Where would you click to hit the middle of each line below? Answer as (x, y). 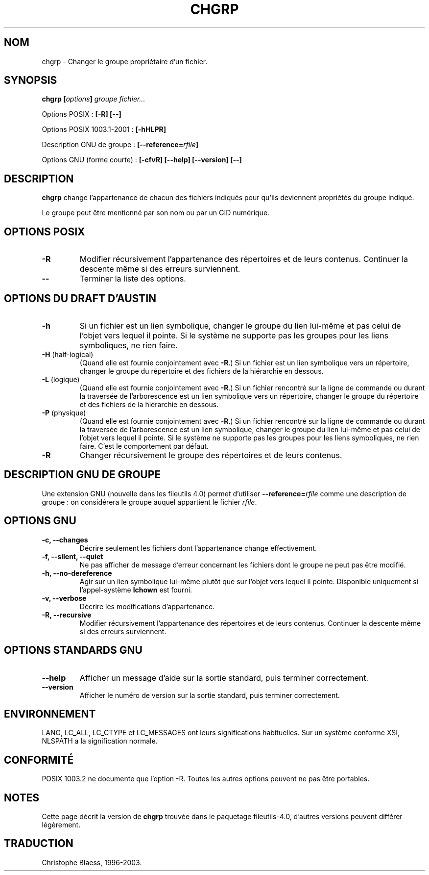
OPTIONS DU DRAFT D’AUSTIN (80, 298)
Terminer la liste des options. (133, 279)
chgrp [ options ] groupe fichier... (94, 99)
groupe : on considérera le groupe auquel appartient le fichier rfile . (149, 502)
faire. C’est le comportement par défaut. (144, 446)
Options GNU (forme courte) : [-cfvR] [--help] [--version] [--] (142, 160)
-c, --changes (65, 540)
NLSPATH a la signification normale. (100, 741)
